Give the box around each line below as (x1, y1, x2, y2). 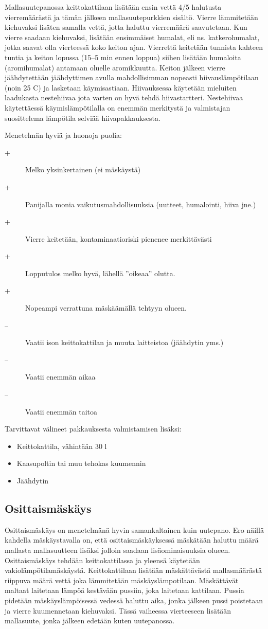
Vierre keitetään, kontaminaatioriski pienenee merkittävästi (25, 233, 212, 244)
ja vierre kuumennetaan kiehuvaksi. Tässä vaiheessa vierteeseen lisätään (5, 605, 231, 616)
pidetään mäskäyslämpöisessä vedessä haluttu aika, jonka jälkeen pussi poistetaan (5, 595, 263, 605)
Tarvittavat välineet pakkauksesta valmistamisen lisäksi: (5, 423, 182, 434)
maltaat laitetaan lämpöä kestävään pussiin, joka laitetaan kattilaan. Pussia (5, 585, 244, 596)
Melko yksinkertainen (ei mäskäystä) (25, 164, 141, 175)
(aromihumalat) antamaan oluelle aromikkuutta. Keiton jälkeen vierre (5, 62, 225, 73)
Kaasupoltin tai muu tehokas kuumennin (16, 458, 146, 469)
